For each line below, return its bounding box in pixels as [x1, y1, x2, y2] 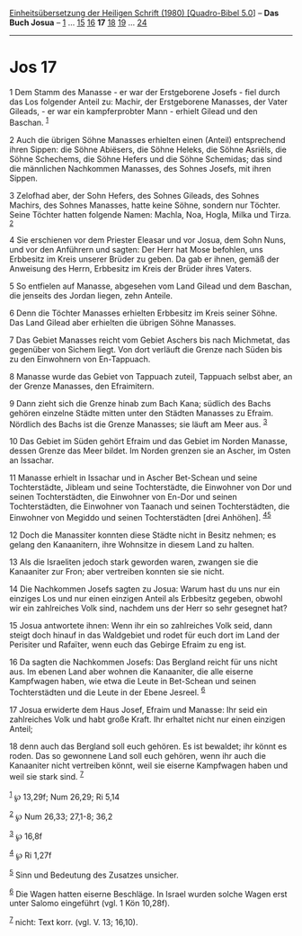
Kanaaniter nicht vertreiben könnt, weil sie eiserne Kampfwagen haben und [9, 760, 289, 771]
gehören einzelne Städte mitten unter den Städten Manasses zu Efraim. [9, 407, 274, 418]
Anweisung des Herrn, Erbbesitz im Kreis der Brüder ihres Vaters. [9, 263, 253, 273]
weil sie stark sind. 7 [9, 769, 84, 781]
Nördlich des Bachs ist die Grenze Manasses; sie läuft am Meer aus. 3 [9, 417, 268, 430]
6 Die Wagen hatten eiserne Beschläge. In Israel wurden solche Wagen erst [9, 887, 288, 899]
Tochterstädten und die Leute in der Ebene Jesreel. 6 [9, 685, 206, 698]
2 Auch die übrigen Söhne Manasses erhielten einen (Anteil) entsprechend [9, 134, 286, 145]
